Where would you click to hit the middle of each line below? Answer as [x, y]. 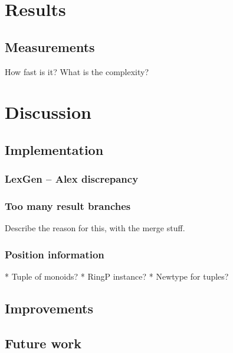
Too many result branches [68, 206]
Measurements [50, 46]
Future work [43, 343]
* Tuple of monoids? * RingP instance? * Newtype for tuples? [117, 276]
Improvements [49, 308]
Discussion [48, 112]
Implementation [54, 149]
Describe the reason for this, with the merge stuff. [95, 228]
